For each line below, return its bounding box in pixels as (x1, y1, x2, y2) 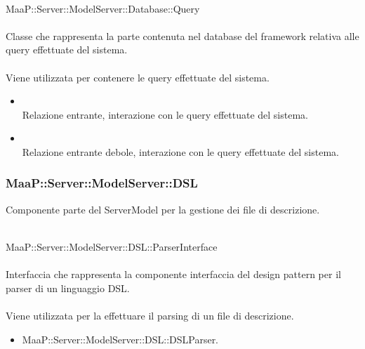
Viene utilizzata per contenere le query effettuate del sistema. (6, 70, 270, 84)
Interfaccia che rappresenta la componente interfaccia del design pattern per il (6, 267, 341, 282)
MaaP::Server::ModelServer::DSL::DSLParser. (22, 331, 219, 346)
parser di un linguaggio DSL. (6, 280, 130, 295)
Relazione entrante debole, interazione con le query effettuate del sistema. (22, 144, 339, 159)
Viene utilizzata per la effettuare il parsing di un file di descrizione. (6, 308, 294, 322)
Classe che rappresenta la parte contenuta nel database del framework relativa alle (6, 28, 359, 43)
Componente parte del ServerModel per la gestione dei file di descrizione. (6, 202, 320, 216)
